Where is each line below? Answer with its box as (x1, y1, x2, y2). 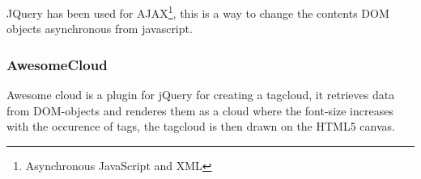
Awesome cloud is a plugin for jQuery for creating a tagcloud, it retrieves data (6, 86, 395, 103)
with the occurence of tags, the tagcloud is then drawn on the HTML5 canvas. (6, 118, 395, 135)
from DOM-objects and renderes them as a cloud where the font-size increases (6, 102, 393, 119)
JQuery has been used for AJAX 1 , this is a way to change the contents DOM (6, 2, 389, 21)
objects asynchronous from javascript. (6, 20, 193, 37)
